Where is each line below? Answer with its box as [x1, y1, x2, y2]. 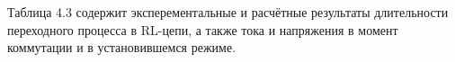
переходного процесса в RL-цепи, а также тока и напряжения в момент [7, 20, 398, 39]
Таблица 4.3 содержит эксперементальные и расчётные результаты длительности [7, 3, 449, 21]
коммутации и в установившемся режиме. [7, 38, 236, 57]
